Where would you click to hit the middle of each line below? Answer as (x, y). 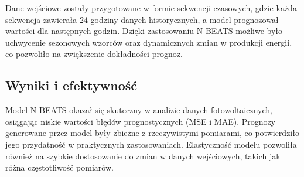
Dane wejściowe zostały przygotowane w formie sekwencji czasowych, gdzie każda (151, 8)
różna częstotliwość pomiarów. (59, 167)
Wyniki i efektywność (71, 85)
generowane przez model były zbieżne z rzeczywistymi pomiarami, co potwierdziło (152, 133)
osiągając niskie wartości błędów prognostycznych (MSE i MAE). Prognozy (141, 121)
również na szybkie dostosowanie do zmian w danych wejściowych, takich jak (143, 156)
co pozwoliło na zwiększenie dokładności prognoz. (94, 54)
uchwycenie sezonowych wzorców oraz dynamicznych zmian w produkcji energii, (149, 42)
